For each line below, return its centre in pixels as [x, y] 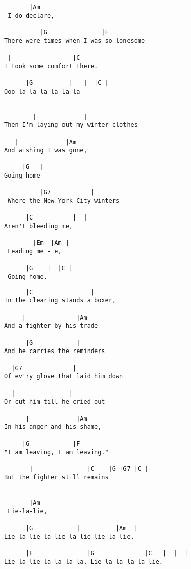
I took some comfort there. [51, 66]
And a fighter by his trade [51, 326]
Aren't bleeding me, [39, 226]
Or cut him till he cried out [55, 402]
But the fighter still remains [56, 478]
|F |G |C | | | [107, 553]
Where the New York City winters [64, 201]
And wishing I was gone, [46, 150]
